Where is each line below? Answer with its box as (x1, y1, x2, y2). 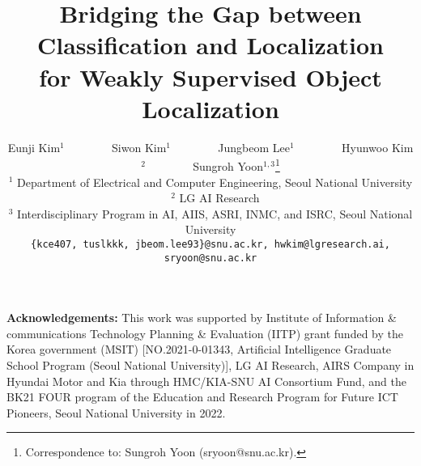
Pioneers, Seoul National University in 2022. (6, 404, 226, 421)
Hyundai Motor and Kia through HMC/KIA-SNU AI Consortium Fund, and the (6, 372, 406, 389)
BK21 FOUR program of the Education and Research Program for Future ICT (6, 388, 398, 405)
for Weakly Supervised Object (39, 60, 382, 93)
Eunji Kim (7, 138, 61, 155)
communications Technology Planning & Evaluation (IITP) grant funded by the (6, 324, 403, 341)
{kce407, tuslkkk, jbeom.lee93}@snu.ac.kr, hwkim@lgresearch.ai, (31, 238, 390, 250)
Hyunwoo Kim (342, 138, 414, 155)
